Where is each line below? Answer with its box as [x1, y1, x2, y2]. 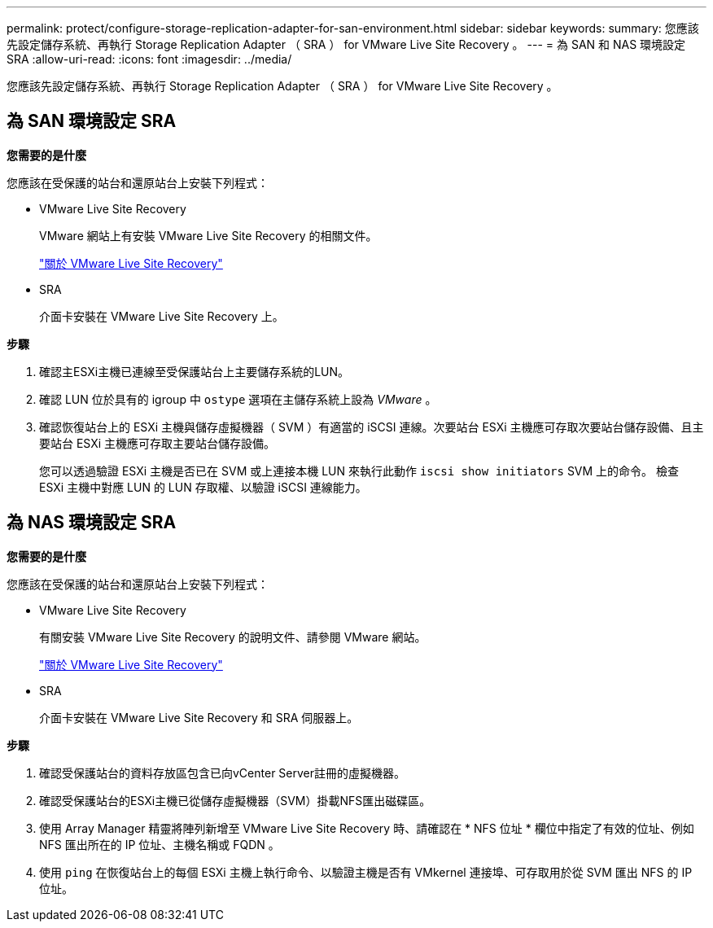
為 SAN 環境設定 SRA [7, 111, 177, 132]
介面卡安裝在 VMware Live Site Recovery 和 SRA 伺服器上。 [39, 710, 359, 724]
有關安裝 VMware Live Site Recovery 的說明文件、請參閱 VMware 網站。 [39, 629, 426, 644]
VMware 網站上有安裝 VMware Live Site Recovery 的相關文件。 [39, 228, 378, 243]
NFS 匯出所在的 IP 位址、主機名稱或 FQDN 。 [39, 837, 280, 851]
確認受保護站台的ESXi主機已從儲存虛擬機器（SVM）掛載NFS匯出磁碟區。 [39, 793, 431, 808]
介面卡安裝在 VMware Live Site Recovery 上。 [39, 309, 284, 323]
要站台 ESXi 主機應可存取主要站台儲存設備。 [39, 436, 276, 450]
